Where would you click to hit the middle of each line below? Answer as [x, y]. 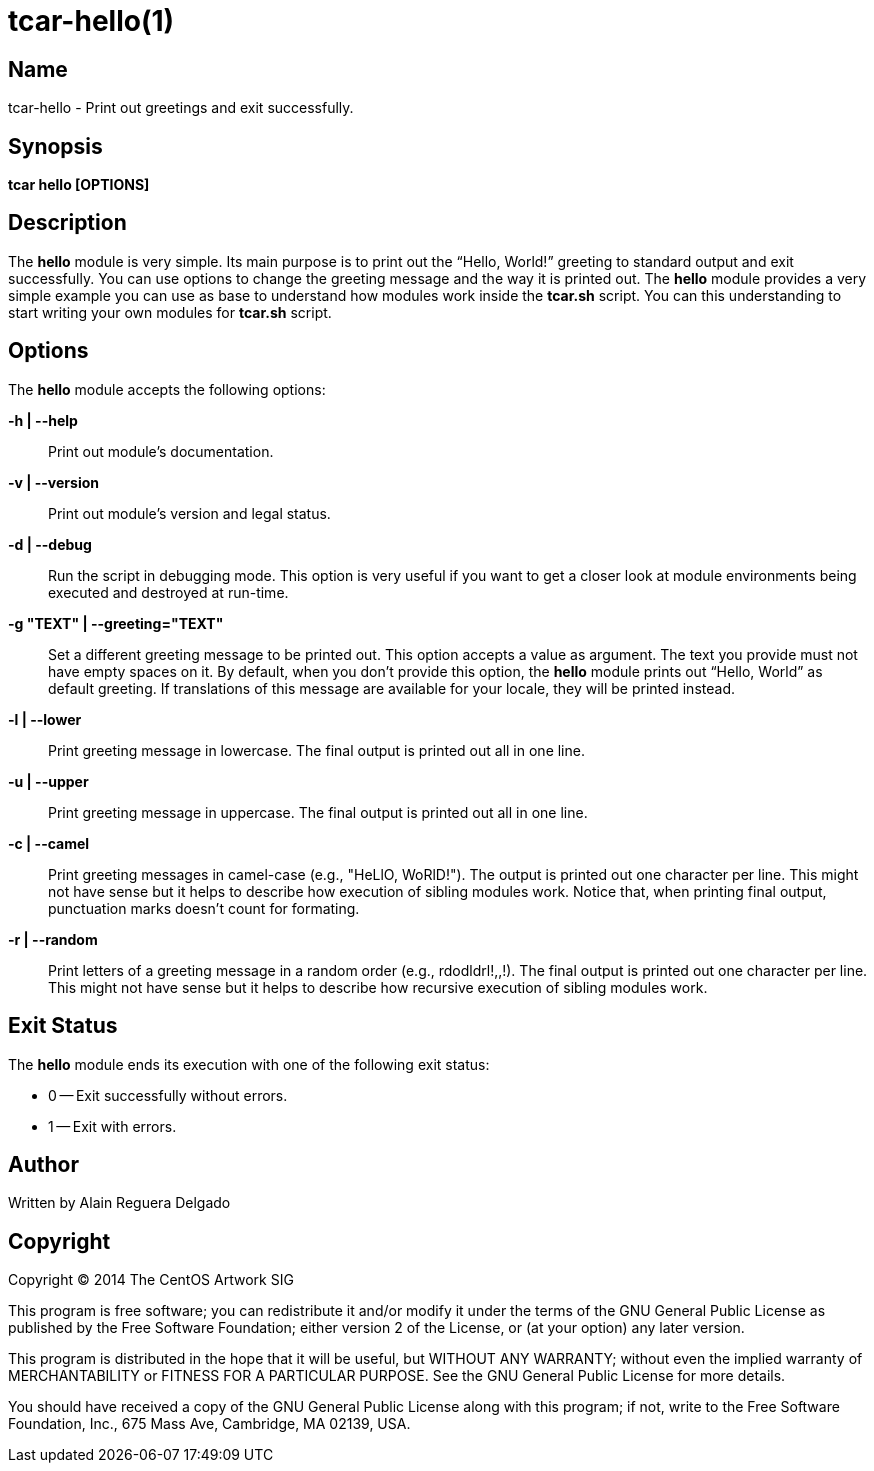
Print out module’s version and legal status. [189, 513]
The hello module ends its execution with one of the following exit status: [249, 1064]
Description [67, 223]
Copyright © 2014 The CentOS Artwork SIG [151, 1280]
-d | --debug [50, 544]
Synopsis [55, 146]
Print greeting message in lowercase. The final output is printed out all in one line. [316, 750]
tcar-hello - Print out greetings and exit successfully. [181, 108]
